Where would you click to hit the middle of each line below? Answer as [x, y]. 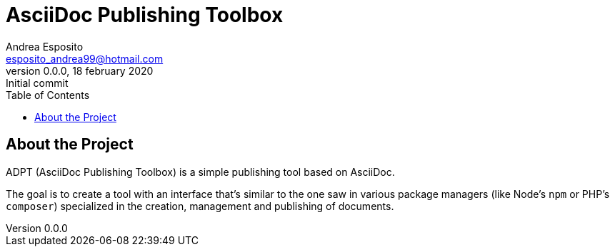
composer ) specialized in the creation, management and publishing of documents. [200, 206]
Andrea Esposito [45, 46]
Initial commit [37, 83]
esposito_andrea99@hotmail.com [85, 58]
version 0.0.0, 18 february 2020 [80, 70]
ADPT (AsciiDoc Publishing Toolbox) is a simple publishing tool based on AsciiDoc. [200, 172]
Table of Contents [48, 95]
